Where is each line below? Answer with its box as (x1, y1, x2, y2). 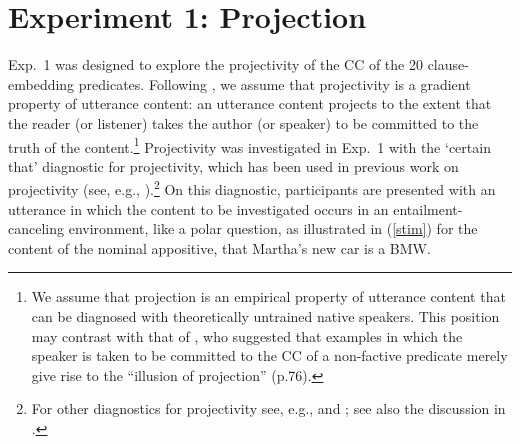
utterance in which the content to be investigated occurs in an (8, 198, 389, 219)
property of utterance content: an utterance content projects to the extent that (8, 93, 492, 114)
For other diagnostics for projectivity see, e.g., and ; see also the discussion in (31, 398, 506, 419)
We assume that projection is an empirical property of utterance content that (31, 286, 506, 307)
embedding (8, 73, 75, 94)
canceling (8, 218, 64, 239)
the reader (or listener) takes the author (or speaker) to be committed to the (8, 112, 479, 133)
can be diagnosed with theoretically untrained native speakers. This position (31, 305, 500, 326)
